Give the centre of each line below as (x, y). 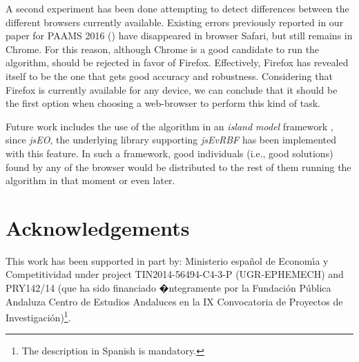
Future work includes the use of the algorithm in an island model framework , (169, 126)
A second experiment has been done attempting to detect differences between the (177, 8)
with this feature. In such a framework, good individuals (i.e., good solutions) (169, 153)
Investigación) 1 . (38, 316)
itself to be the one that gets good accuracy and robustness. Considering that (169, 76)
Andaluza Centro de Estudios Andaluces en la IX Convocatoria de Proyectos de (174, 301)
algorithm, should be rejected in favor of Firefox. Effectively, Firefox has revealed (177, 62)
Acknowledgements (98, 227)
